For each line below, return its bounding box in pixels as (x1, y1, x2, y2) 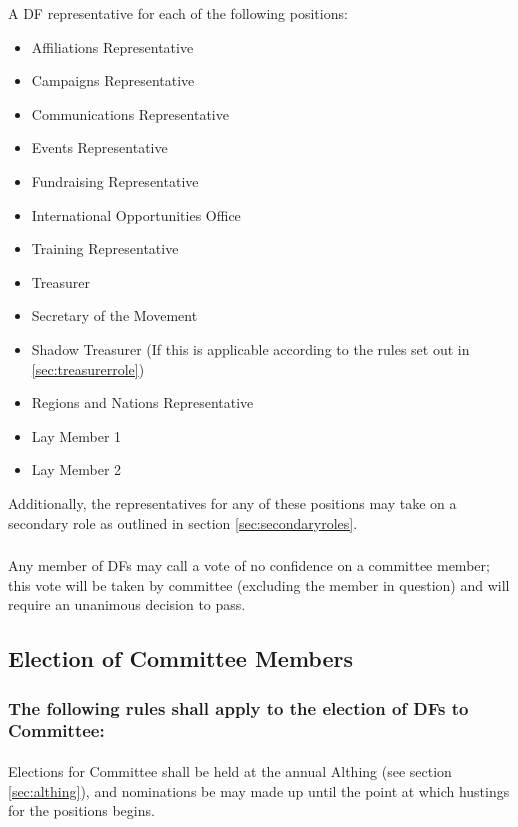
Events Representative (31, 137, 168, 158)
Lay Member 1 (31, 425, 122, 446)
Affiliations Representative (31, 36, 194, 57)
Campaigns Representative (31, 70, 195, 91)
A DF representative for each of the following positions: (8, 3, 348, 23)
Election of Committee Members (8, 643, 353, 674)
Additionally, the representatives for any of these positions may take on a (8, 492, 457, 513)
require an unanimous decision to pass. (8, 594, 246, 615)
